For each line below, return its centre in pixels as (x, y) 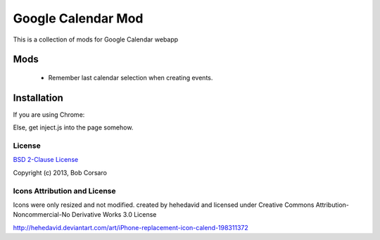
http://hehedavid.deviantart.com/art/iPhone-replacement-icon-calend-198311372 (131, 227)
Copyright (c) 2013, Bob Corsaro (60, 172)
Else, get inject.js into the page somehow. (73, 127)
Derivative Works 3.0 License (114, 215)
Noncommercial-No (42, 215)
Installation (38, 97)
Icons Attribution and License (64, 191)
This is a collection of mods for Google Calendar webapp (96, 39)
